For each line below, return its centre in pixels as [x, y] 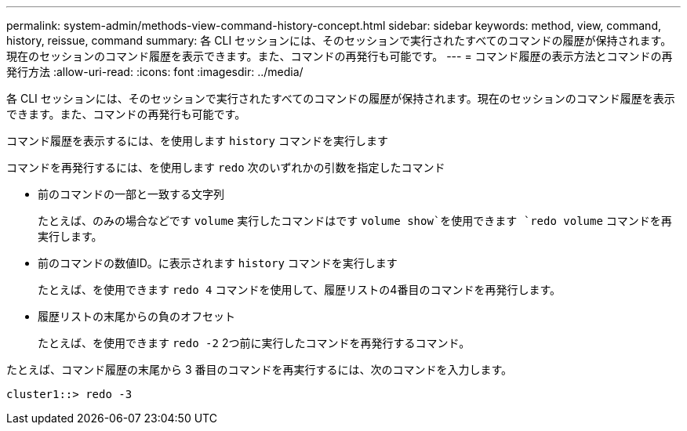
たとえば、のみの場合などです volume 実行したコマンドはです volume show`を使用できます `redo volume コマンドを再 [355, 221]
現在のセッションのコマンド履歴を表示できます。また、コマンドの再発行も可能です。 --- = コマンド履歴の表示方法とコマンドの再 [340, 56]
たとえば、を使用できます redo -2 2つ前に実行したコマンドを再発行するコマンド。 [254, 343]
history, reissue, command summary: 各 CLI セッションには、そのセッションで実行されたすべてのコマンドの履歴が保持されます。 [339, 40]
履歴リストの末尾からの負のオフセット [136, 316]
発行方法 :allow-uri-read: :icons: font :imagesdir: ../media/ [155, 72]
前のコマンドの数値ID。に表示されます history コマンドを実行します [218, 263]
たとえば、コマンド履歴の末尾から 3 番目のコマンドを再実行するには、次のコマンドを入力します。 [260, 369]
